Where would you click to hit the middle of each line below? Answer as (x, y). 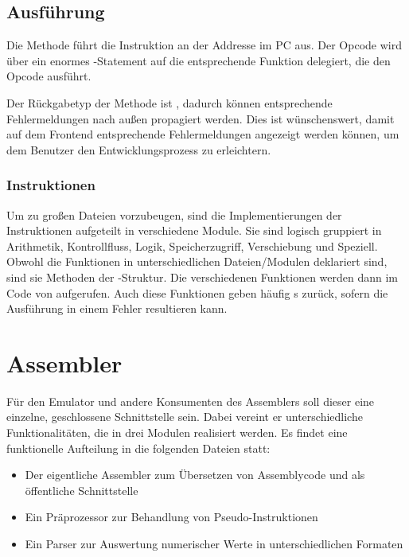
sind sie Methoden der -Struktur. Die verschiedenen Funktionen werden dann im (203, 277)
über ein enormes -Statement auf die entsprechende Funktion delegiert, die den (199, 60)
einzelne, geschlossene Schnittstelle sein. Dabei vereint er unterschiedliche (185, 417)
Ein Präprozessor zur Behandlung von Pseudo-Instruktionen (171, 517)
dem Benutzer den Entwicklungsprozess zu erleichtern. (139, 149)
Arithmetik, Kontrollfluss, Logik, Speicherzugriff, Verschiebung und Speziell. (192, 245)
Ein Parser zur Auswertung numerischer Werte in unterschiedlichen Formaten (214, 544)
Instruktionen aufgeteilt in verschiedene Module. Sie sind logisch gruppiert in (194, 230)
